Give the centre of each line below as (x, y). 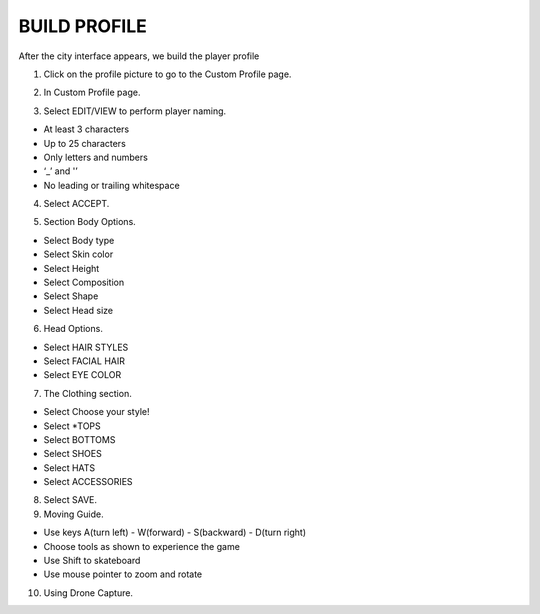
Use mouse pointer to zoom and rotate (123, 574)
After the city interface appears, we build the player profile (139, 56)
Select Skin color (78, 254)
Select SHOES (72, 454)
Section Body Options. (90, 222)
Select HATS (69, 467)
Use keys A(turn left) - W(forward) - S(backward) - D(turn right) (175, 532)
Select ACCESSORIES (88, 482)
